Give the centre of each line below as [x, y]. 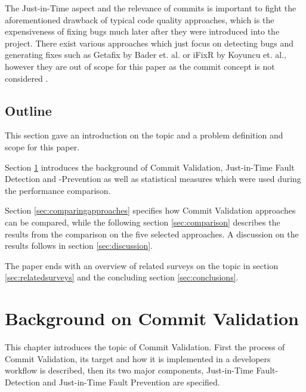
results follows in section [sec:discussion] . [79, 246]
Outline [28, 110]
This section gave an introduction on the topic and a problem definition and [144, 135]
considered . [27, 78]
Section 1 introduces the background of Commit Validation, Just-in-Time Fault [150, 167]
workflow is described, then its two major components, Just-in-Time [129, 370]
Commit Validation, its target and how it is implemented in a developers [138, 358]
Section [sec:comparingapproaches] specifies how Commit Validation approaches [150, 210]
